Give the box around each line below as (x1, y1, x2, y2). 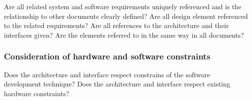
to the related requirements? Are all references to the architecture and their (4, 20, 229, 30)
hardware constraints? (4, 88, 69, 98)
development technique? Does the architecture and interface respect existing (4, 79, 231, 89)
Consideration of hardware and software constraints (4, 50, 211, 62)
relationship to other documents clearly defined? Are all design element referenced (4, 11, 248, 21)
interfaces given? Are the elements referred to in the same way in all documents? (4, 29, 244, 40)
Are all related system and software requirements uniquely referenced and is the (4, 1, 242, 11)
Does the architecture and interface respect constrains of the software (4, 69, 210, 79)
